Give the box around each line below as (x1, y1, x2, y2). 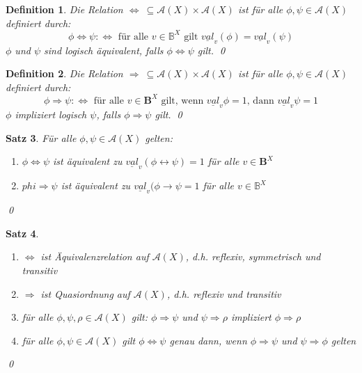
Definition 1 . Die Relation (6, 2, 123, 16)
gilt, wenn (161, 95, 204, 106)
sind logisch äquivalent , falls (44, 42, 164, 57)
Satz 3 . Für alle (6, 130, 77, 145)
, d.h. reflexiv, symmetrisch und (185, 249, 321, 264)
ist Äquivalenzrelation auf (40, 249, 149, 264)
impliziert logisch (15, 107, 87, 121)
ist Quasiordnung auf (40, 286, 130, 301)
